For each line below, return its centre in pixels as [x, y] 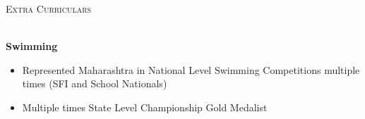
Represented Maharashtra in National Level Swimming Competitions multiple [191, 69]
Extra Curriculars [49, 8]
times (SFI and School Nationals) [95, 83]
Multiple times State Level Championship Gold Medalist [145, 107]
